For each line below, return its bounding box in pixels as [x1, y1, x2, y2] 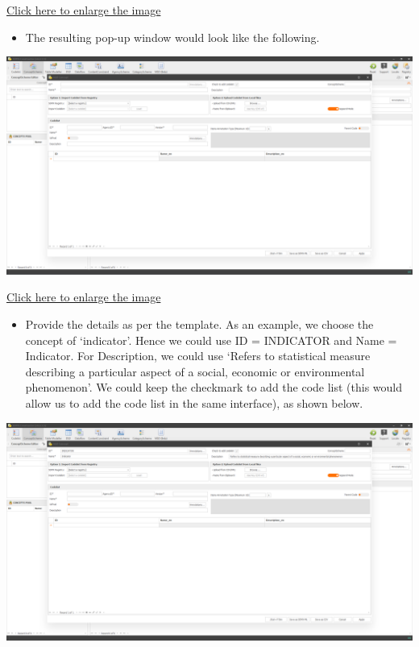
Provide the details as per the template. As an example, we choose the [25, 316, 374, 333]
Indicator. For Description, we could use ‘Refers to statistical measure [25, 347, 371, 364]
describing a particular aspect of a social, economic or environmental [25, 363, 365, 379]
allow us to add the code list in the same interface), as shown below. [25, 395, 363, 412]
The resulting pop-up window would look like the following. [25, 28, 320, 45]
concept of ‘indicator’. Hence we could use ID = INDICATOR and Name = [25, 331, 397, 348]
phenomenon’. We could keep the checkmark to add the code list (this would [25, 379, 403, 396]
